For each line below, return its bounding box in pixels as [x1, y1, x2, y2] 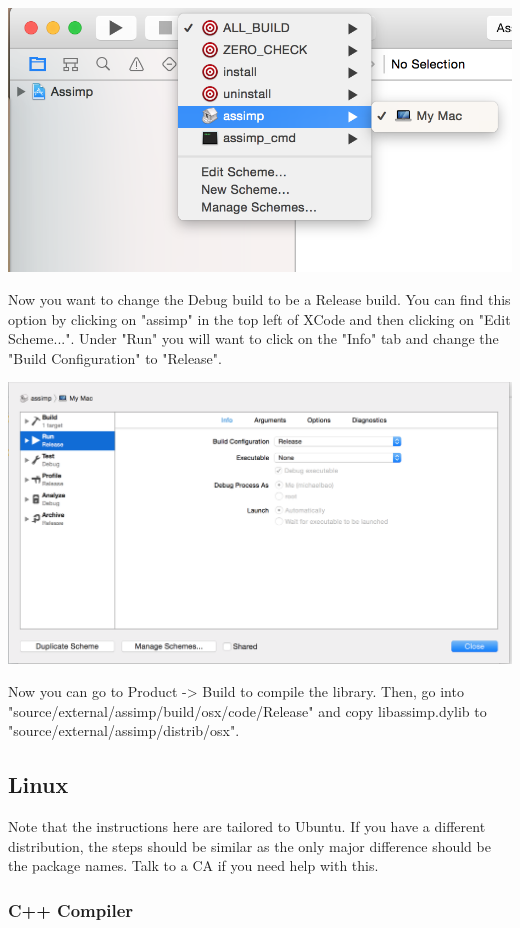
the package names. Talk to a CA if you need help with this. [8, 855, 379, 876]
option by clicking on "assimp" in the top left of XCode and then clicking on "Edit [8, 308, 511, 329]
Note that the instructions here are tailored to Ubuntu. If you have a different [8, 816, 486, 837]
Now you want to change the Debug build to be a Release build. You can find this [8, 289, 511, 310]
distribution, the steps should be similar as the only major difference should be [8, 835, 491, 856]
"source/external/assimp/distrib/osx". [8, 720, 240, 741]
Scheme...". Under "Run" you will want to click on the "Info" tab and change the [8, 328, 499, 349]
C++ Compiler [8, 897, 134, 922]
